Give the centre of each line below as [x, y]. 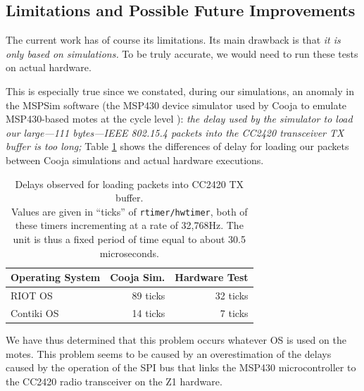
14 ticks [149, 312]
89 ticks [149, 296]
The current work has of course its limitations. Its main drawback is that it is [173, 40]
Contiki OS [35, 312]
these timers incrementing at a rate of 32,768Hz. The [129, 225]
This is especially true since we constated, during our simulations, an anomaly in [180, 91]
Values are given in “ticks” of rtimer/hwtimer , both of [129, 211]
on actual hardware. [49, 67]
